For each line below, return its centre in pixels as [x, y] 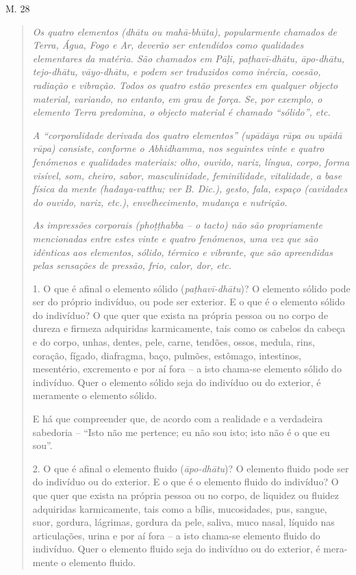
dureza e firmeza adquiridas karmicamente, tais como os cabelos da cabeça [189, 328]
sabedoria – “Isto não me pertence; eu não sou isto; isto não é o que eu [181, 432]
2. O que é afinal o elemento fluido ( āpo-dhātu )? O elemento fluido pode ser [191, 468]
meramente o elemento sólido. [95, 395]
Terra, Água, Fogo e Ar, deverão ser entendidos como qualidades [168, 45]
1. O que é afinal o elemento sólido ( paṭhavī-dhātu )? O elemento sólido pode [191, 288]
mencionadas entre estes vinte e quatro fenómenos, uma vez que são [175, 238]
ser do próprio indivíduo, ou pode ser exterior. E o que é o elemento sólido [189, 302]
